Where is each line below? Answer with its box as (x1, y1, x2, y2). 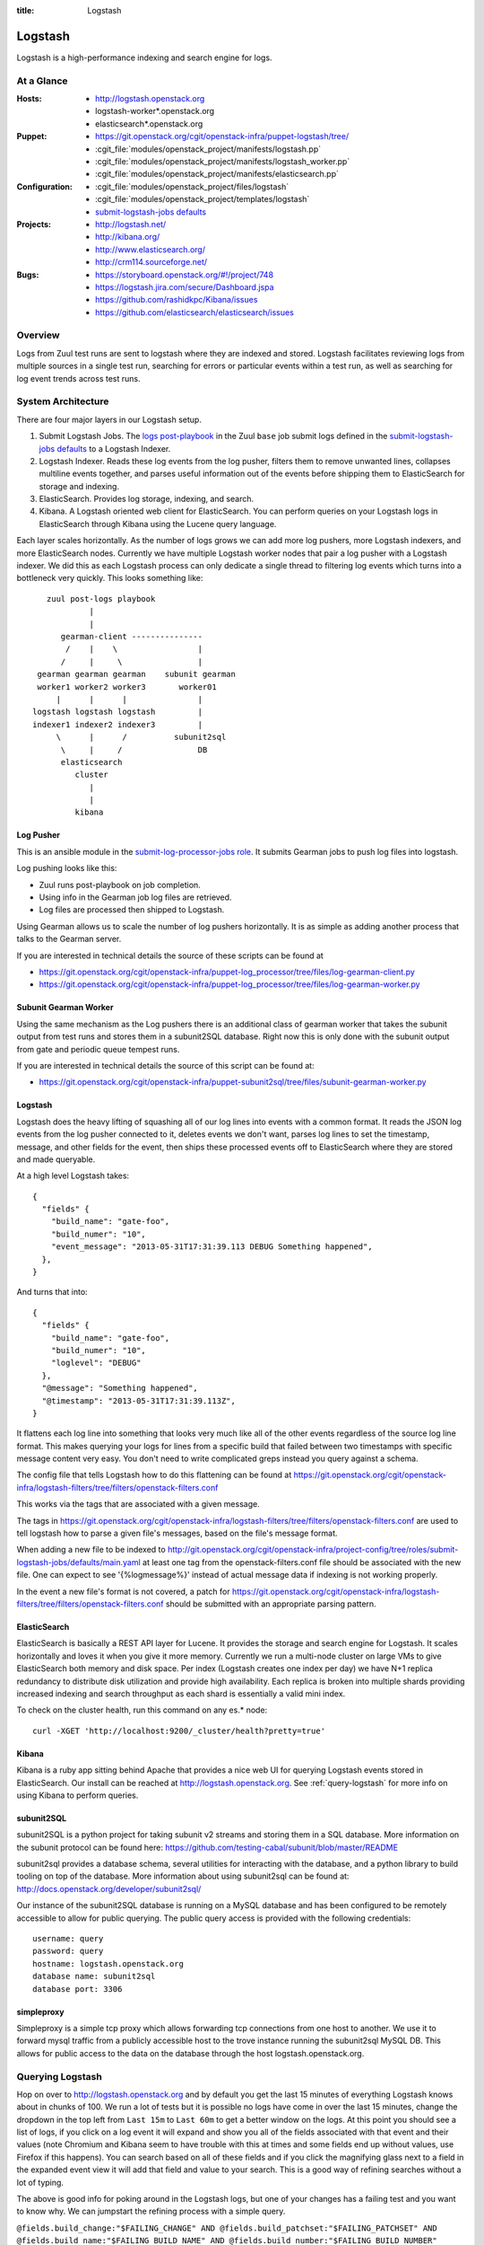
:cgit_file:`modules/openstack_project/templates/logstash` (95, 194, 310, 205)
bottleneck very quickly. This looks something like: (16, 573, 203, 584)
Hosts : (16, 93, 42, 104)
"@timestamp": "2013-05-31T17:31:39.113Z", (41, 1395, 237, 1405)
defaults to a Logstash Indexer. (56, 443, 171, 453)
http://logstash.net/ (95, 218, 167, 229)
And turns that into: (16, 1287, 89, 1298)
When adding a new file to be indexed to (16, 1545, 166, 1555)
